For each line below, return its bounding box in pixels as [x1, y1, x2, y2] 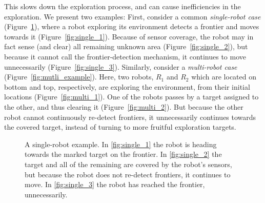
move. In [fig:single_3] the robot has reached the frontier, [25, 179, 205, 190]
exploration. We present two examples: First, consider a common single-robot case [4, 11, 261, 22]
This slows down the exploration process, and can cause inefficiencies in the [4, 1, 241, 11]
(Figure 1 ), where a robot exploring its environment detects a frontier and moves [4, 21, 259, 32]
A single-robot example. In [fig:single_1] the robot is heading [25, 138, 217, 149]
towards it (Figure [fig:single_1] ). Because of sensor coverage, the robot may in [4, 31, 254, 42]
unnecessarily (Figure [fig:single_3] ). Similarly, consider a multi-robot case [4, 61, 237, 72]
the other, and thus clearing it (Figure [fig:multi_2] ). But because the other [4, 101, 243, 112]
